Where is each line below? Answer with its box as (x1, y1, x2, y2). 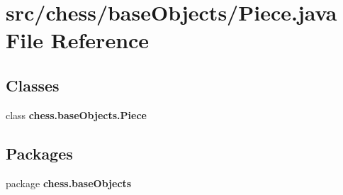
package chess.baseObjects (6, 175, 132, 190)
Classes (6, 74, 60, 96)
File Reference (6, 26, 150, 55)
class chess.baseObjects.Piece (6, 107, 147, 122)
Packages (6, 142, 73, 164)
